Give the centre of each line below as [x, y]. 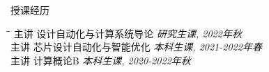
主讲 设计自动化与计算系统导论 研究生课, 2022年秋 [128, 33]
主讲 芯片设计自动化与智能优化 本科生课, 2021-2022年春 [136, 47]
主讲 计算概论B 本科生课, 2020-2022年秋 [101, 60]
